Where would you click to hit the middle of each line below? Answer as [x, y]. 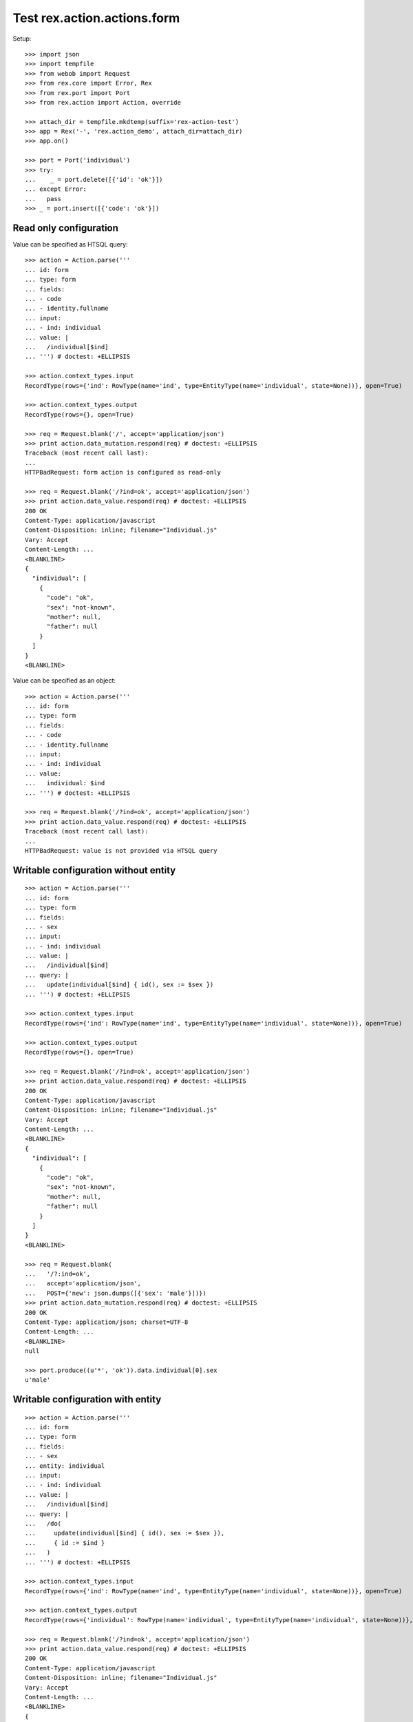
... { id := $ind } [65, 1543]
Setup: [22, 39]
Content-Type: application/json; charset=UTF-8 [107, 1322]
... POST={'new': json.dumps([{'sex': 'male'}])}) [116, 1293]
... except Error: [56, 189]
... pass [43, 199]
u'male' [38, 1380]
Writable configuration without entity [94, 870]
